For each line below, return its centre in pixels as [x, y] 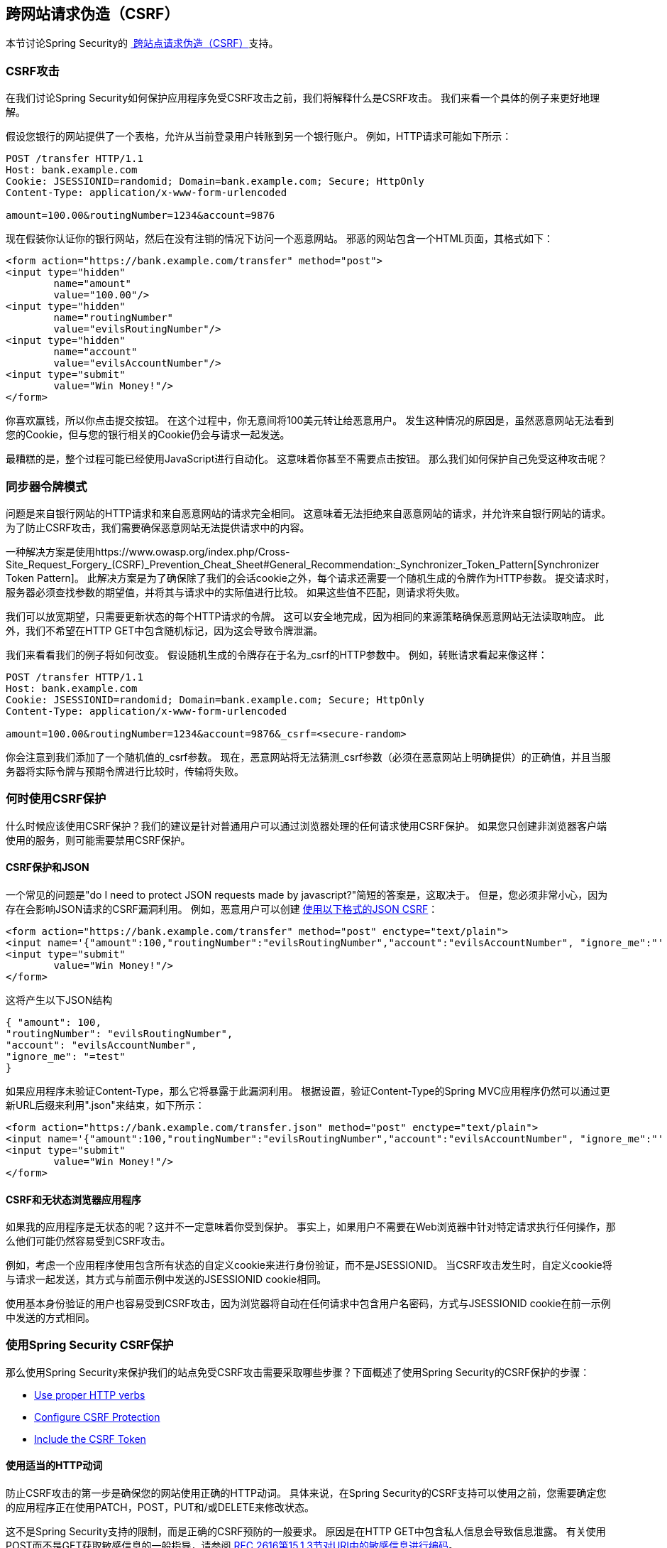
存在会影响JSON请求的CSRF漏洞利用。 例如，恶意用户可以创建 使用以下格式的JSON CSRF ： [222, 909]
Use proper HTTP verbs [90, 1395]
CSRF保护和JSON [48, 867]
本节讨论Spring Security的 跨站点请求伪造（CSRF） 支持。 [142, 43]
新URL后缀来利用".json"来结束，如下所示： [105, 1105]
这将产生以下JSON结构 [59, 1000]
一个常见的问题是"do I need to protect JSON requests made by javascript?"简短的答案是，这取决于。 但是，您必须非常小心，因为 [307, 894]
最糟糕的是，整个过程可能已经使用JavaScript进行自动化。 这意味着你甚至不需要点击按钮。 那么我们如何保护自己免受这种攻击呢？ [307, 459]
